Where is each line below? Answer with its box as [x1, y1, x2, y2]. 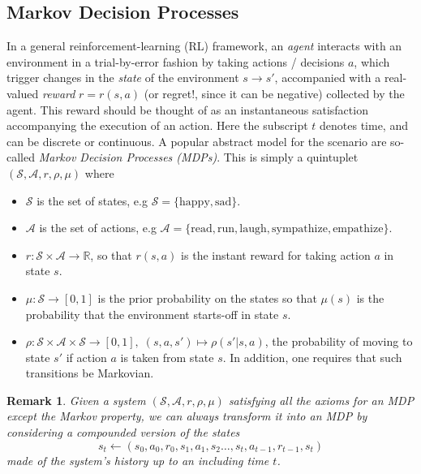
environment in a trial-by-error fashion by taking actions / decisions [6, 53, 345, 70]
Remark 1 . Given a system [6, 391, 146, 408]
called [6, 149, 35, 166]
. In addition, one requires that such [222, 348, 402, 365]
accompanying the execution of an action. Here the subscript [6, 117, 308, 134]
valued [6, 84, 39, 101]
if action [66, 348, 107, 365]
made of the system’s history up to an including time [6, 451, 269, 468]
